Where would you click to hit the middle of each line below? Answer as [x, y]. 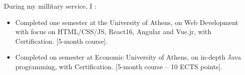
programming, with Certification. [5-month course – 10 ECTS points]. [119, 66]
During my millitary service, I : [50, 6]
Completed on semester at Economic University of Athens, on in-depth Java [128, 57]
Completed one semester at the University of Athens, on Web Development [127, 22]
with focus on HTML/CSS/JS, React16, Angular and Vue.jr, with [113, 31]
